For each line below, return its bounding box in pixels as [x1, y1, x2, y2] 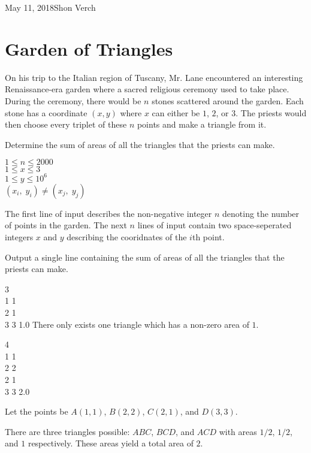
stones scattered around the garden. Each [152, 94, 304, 107]
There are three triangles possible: [5, 425, 130, 437]
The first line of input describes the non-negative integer [5, 207, 212, 219]
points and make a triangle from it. [137, 118, 267, 131]
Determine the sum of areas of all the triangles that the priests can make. [5, 138, 275, 150]
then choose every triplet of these [5, 118, 127, 131]
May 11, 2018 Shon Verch [5, 1, 96, 13]
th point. [192, 230, 225, 243]
